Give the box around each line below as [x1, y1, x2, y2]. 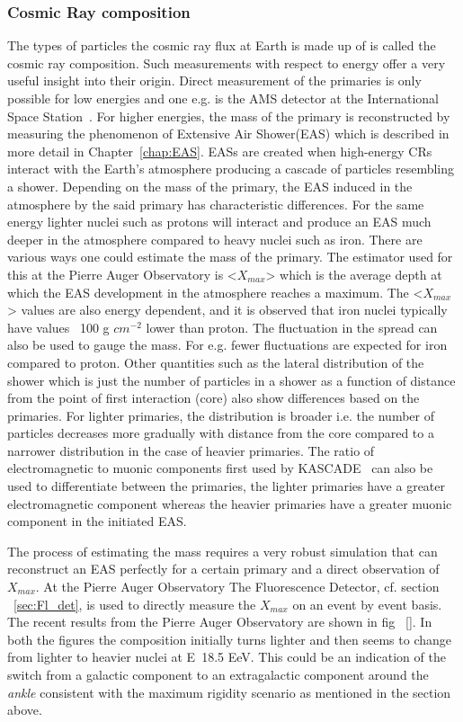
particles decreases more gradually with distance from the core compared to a [7, 423, 434, 442]
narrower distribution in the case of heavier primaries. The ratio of [7, 441, 375, 459]
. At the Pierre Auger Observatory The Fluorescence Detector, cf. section [35, 577, 440, 596]
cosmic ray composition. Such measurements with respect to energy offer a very [7, 53, 446, 72]
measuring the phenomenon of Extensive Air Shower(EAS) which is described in [7, 124, 450, 143]
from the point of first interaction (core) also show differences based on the [7, 388, 420, 407]
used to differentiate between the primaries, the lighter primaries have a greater [7, 477, 446, 495]
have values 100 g [7, 317, 110, 336]
